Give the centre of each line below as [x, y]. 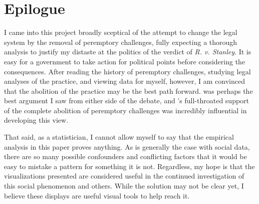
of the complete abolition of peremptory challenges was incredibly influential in [125, 110]
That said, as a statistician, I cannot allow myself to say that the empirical [119, 137]
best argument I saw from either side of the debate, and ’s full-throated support [127, 101]
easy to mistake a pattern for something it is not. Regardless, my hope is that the [129, 166]
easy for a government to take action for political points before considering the [125, 61]
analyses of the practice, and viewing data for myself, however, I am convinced [124, 81]
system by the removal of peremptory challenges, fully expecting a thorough [121, 42]
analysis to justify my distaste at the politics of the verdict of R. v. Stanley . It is [128, 52]
